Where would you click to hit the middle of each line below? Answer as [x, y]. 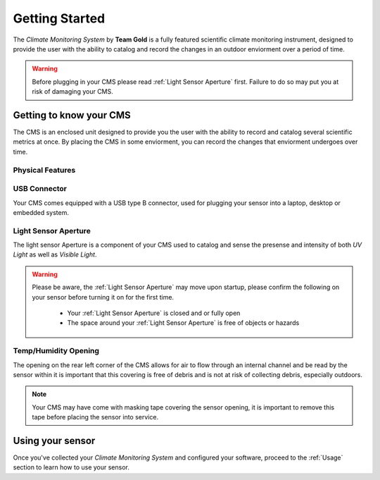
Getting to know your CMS [72, 115]
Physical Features [44, 170]
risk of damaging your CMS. [73, 92]
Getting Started [59, 18]
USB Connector [40, 189]
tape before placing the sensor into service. [95, 417]
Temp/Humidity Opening [56, 351]
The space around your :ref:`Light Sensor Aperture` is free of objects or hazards [183, 323]
